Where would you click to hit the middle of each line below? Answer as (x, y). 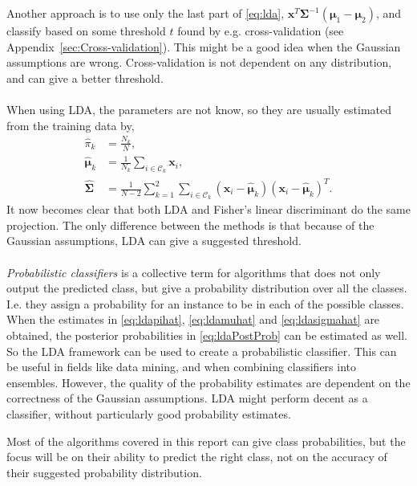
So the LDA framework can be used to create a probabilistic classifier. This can (202, 351)
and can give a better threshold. (85, 78)
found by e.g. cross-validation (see (261, 31)
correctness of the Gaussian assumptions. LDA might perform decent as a (187, 398)
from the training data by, (71, 125)
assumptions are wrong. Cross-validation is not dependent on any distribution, (199, 62)
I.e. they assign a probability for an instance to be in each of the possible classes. (205, 303)
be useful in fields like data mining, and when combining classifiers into (182, 367)
